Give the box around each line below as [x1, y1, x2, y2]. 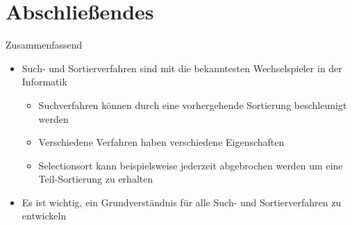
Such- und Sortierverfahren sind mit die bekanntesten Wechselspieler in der [22, 60, 342, 75]
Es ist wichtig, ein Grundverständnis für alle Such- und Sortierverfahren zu [22, 194, 342, 209]
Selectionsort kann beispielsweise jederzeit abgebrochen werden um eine [38, 158, 343, 172]
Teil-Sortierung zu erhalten [38, 172, 153, 186]
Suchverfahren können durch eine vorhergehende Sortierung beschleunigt [38, 97, 347, 112]
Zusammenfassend [6, 37, 83, 52]
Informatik [22, 74, 67, 89]
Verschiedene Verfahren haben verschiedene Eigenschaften [38, 135, 285, 149]
